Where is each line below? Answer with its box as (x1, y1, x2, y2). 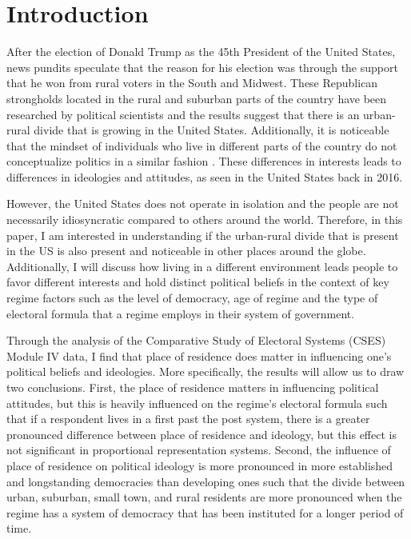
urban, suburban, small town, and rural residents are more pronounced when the (6, 489, 402, 505)
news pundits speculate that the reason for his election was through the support (6, 58, 398, 75)
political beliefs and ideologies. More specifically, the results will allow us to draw (6, 363, 405, 380)
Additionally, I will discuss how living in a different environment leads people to (6, 258, 398, 274)
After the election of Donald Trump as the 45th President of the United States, (6, 43, 396, 60)
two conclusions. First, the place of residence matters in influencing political (6, 379, 379, 395)
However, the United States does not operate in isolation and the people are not (6, 195, 399, 212)
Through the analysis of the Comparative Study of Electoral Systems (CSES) (6, 332, 386, 349)
